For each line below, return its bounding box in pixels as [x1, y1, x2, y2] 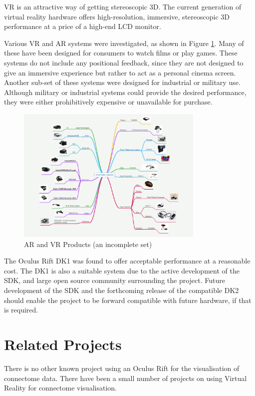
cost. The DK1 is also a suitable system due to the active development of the [4, 265, 240, 275]
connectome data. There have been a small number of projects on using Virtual [4, 372, 247, 383]
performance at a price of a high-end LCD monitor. [4, 21, 161, 31]
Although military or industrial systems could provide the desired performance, [4, 86, 247, 97]
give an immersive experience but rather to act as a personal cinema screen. [4, 67, 236, 77]
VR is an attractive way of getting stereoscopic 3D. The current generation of [4, 1, 242, 11]
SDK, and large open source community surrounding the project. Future [4, 275, 226, 285]
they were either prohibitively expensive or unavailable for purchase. [4, 96, 213, 107]
